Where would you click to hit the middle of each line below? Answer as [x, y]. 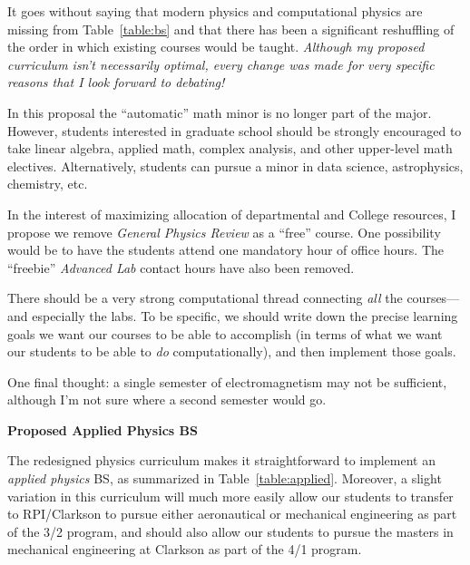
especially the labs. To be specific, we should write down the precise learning [245, 315]
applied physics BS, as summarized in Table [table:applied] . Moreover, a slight [225, 478]
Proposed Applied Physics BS [103, 429]
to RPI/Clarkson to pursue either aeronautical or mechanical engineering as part [232, 514]
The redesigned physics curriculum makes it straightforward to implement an [221, 460]
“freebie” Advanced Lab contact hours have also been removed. [181, 267]
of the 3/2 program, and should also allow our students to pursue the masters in [230, 531]
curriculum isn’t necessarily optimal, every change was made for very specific [221, 64]
